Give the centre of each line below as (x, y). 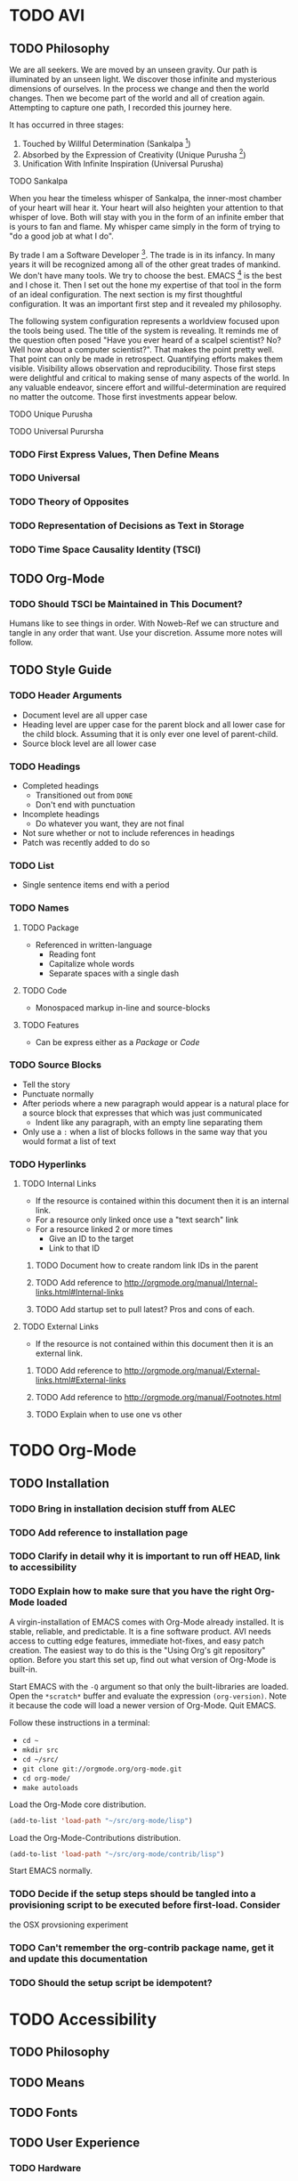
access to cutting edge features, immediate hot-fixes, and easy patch (137, 1641)
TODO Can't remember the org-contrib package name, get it (141, 1948)
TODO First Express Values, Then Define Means (114, 454)
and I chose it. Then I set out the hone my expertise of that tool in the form (145, 285)
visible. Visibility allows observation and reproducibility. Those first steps (142, 368)
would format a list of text (69, 1141)
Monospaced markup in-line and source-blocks (123, 1008)
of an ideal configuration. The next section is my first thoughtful (126, 294)
